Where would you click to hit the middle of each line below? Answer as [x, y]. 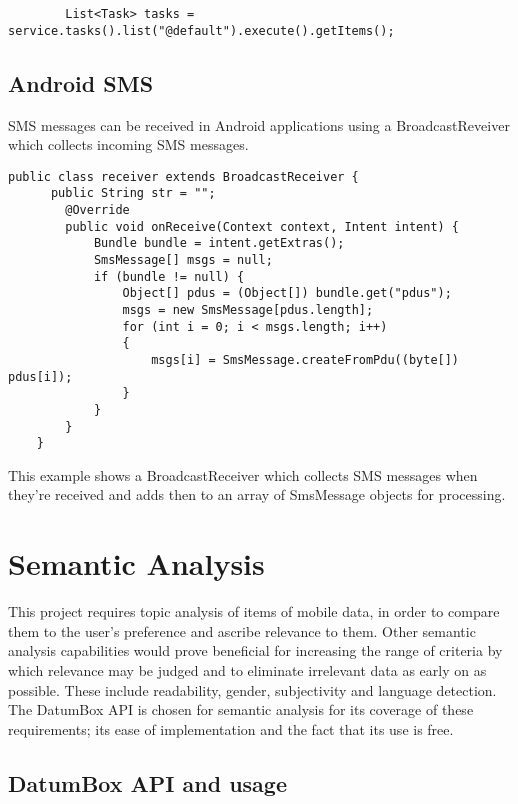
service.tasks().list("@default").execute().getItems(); [201, 30]
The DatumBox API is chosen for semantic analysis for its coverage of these [241, 709]
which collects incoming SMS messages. [128, 144]
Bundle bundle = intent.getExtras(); [219, 243]
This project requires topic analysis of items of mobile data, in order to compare [254, 611]
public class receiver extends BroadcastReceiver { [183, 176]
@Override [97, 210]
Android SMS [81, 82]
